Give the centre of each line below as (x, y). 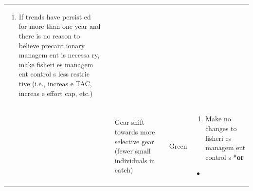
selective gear (134, 141)
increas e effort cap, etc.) (56, 93)
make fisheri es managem (56, 64)
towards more (135, 131)
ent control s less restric (54, 74)
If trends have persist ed (55, 16)
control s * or (225, 157)
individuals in (135, 160)
